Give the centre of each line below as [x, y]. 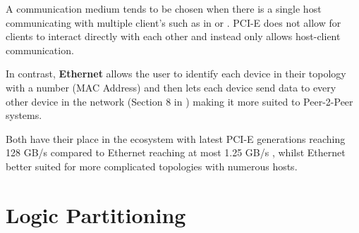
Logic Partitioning [96, 214]
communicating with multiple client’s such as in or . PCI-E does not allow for [174, 22]
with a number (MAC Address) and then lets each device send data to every [171, 87]
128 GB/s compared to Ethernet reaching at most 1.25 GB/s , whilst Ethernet [176, 152]
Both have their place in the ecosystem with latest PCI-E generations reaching [176, 138]
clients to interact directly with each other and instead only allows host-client [173, 36]
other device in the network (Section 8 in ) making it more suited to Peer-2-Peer [179, 101]
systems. [24, 115]
